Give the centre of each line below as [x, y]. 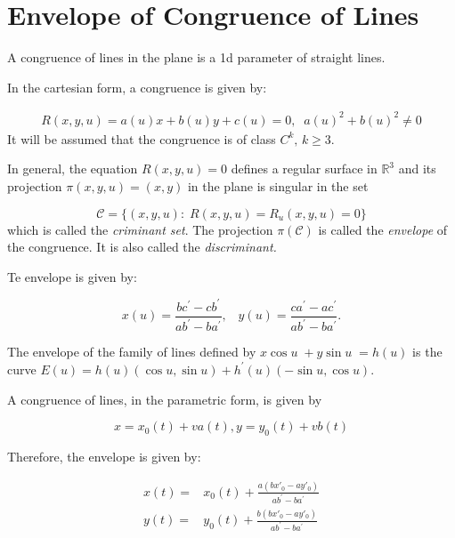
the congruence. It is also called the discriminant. [142, 247]
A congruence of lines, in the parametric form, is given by [165, 399]
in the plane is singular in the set [278, 186]
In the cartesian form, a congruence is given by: [137, 87]
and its [417, 169]
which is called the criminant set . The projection [140, 229]
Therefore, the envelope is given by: [104, 456]
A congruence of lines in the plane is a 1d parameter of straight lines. [196, 57]
